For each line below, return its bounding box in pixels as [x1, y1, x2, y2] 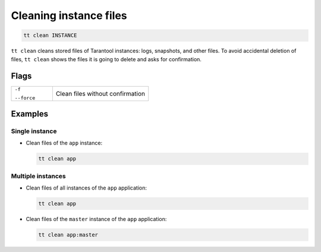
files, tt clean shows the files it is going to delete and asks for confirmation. [11, 55, 202, 62]
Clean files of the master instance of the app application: [26, 215, 167, 222]
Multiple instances [11, 172, 66, 180]
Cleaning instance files [11, 9, 127, 22]
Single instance [11, 127, 57, 135]
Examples [11, 109, 49, 119]
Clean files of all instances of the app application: [26, 184, 147, 191]
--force [14, 95, 36, 101]
